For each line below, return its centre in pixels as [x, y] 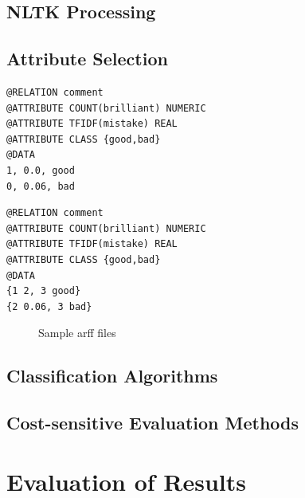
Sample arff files [77, 333]
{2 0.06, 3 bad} [49, 306]
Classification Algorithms [112, 376]
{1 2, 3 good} [44, 291]
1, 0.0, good [41, 170]
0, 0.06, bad [41, 186]
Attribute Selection [87, 59]
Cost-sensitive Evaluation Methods [153, 423]
